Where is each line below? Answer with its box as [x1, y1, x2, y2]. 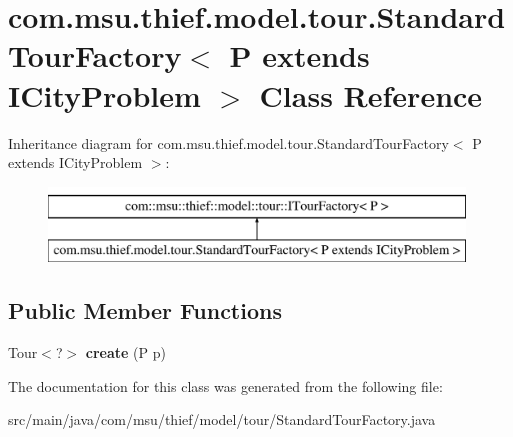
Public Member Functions [8, 295, 282, 326]
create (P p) [85, 342, 166, 363]
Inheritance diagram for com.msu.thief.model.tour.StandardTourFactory [8, 132, 449, 153]
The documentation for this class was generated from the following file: [8, 375, 443, 396]
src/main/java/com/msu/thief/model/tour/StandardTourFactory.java [8, 409, 436, 430]
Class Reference [259, 74, 483, 115]
